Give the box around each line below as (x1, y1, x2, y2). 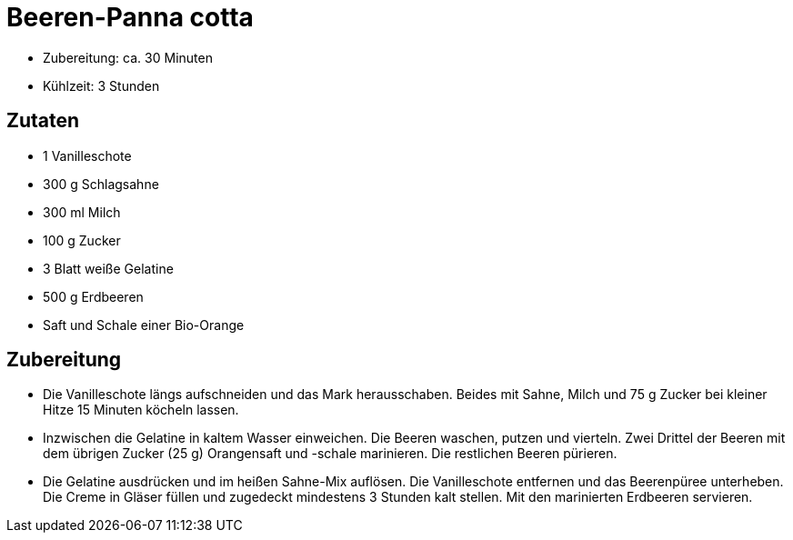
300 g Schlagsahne (43, 175, 159, 192)
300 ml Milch (43, 204, 121, 220)
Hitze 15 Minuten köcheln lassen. (43, 402, 239, 418)
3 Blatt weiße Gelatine (43, 260, 174, 276)
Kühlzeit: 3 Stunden (43, 77, 160, 94)
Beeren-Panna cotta (6, 2, 254, 33)
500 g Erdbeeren (43, 288, 144, 305)
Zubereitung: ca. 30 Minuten (43, 49, 213, 65)
